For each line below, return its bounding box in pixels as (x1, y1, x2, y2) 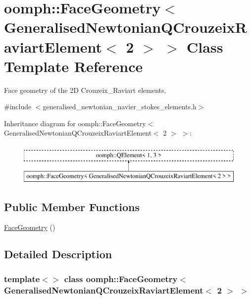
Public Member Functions (4, 199, 140, 214)
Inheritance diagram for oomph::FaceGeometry (4, 118, 146, 128)
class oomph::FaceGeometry (64, 272, 178, 285)
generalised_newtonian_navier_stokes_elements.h (43, 101, 197, 112)
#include (4, 101, 32, 112)
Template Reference (4, 56, 143, 76)
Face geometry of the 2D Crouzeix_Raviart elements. (4, 84, 166, 95)
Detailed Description (4, 246, 112, 262)
